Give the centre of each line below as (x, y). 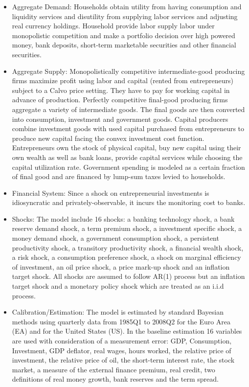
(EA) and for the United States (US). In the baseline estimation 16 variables (127, 331)
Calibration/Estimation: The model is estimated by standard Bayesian (118, 312)
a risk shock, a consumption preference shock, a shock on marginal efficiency (126, 257)
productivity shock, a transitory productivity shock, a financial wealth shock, (128, 247)
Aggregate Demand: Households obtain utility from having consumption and (127, 6)
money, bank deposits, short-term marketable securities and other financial (124, 45)
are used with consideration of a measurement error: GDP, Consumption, (122, 341)
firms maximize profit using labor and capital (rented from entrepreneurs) (123, 80)
